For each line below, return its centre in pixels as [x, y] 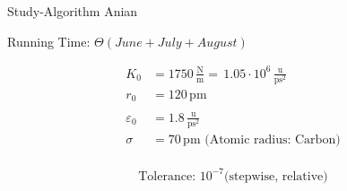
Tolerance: [167, 176]
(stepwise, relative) [276, 176]
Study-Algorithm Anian [73, 11]
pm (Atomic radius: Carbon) [262, 140]
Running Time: [49, 41]
